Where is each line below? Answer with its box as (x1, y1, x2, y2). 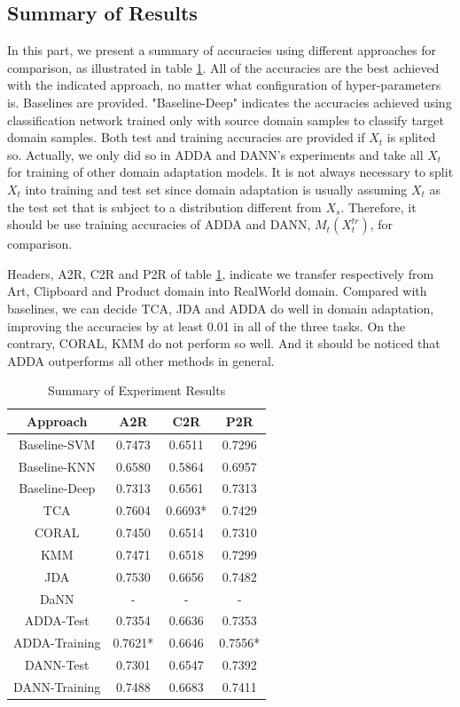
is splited (386, 128, 436, 147)
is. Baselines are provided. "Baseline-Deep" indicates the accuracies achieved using (7, 92, 452, 111)
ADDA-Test (24, 611, 90, 630)
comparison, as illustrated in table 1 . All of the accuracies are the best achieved (7, 58, 440, 76)
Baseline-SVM (19, 434, 96, 453)
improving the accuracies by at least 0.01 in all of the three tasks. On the (7, 316, 406, 335)
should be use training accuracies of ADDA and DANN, (7, 215, 311, 234)
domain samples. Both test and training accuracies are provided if (7, 128, 365, 147)
